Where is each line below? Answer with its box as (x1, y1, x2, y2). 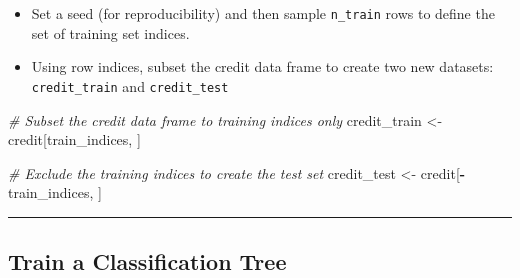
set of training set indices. (31, 22, 190, 43)
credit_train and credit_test (31, 75, 229, 96)
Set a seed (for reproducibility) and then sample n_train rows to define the (31, 3, 495, 23)
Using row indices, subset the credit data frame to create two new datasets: (31, 56, 494, 77)
